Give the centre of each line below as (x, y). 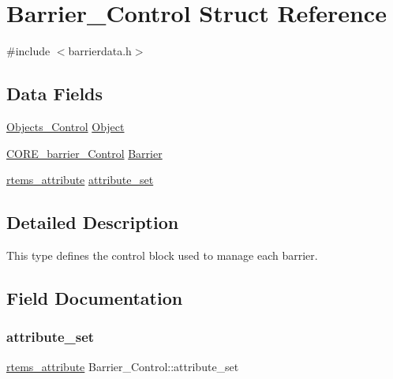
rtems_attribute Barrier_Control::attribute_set (123, 366)
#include (28, 51)
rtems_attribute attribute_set (80, 180)
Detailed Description (93, 222)
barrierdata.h (100, 51)
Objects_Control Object (65, 126)
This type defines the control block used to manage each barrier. (162, 255)
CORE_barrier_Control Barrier (84, 153)
